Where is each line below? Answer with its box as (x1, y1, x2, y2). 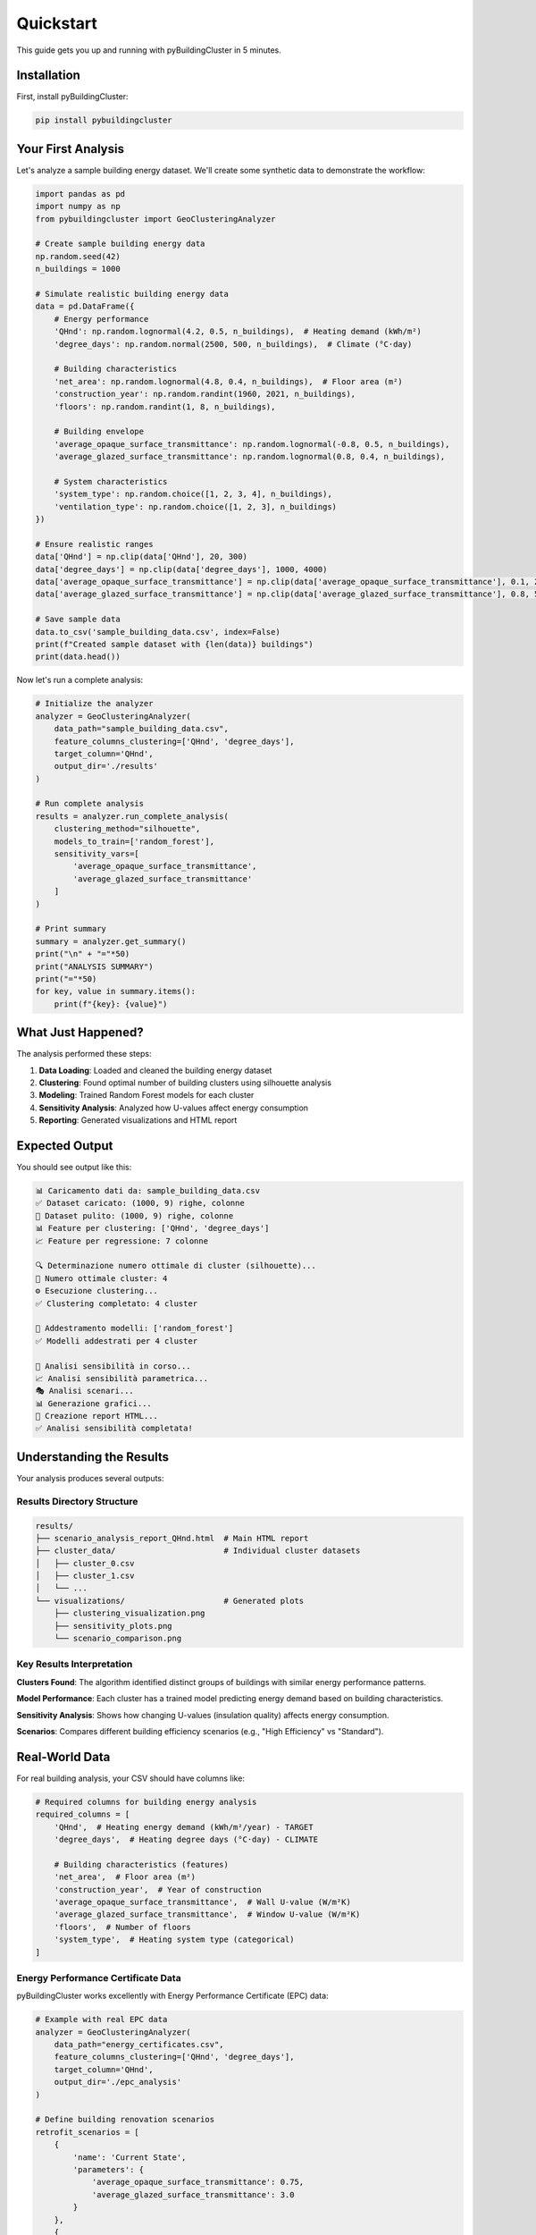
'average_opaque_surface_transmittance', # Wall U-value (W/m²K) (54, 1896, 352, 1907)
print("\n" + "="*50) (35, 949, 130, 959)
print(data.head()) (35, 652, 121, 662)
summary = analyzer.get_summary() (35, 936, 187, 947)
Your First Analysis (16, 141, 125, 156)
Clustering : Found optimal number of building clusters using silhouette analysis (38, 1077, 332, 1088)
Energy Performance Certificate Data (16, 1971, 182, 1984)
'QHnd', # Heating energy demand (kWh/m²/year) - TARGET (54, 1822, 314, 1832)
